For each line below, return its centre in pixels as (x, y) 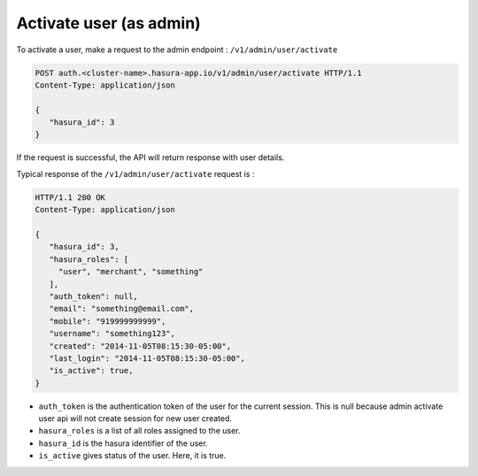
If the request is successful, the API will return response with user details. (150, 157)
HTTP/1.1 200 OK (70, 197)
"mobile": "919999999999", (108, 321)
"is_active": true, (91, 371)
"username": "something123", (112, 334)
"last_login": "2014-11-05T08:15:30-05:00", (147, 358)
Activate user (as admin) (108, 23)
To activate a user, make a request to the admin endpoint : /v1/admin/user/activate (177, 50)
